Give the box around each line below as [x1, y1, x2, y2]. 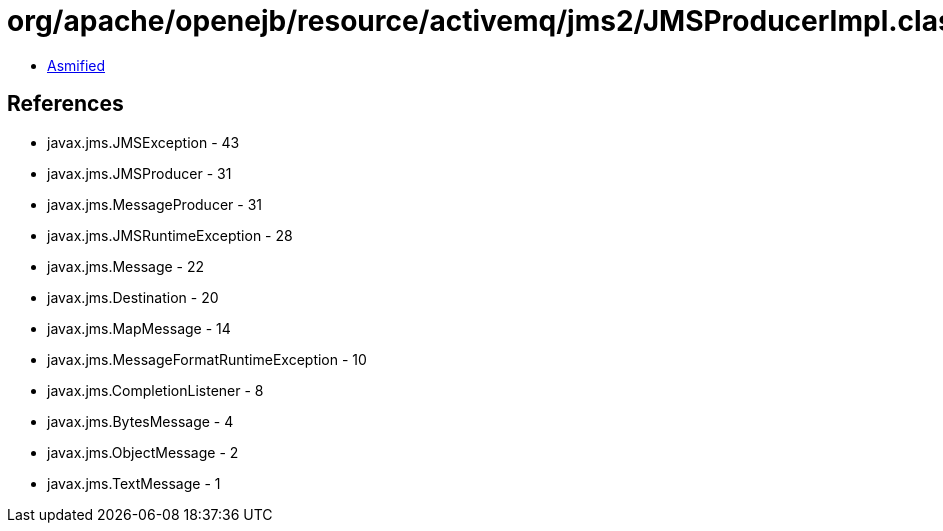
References [7, 91, 124, 117]
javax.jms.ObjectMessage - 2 [47, 443, 239, 461]
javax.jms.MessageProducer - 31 [47, 195, 262, 213]
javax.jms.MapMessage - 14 [47, 319, 231, 337]
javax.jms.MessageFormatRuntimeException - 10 [47, 350, 367, 368]
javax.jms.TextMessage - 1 [47, 474, 221, 492]
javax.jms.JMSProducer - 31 [47, 164, 232, 182]
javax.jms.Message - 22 [47, 257, 205, 275]
